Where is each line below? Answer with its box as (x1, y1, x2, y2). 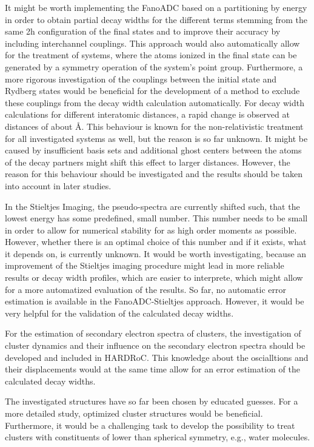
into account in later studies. (5, 179, 112, 192)
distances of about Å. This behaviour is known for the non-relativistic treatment (5, 119, 304, 132)
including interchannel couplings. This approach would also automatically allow (5, 36, 300, 49)
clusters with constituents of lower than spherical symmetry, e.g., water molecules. (5, 431, 310, 443)
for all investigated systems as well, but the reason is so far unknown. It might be (5, 132, 308, 144)
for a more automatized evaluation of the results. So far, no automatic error (5, 283, 286, 295)
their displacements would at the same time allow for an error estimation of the (5, 363, 300, 375)
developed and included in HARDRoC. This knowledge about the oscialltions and (5, 351, 309, 363)
